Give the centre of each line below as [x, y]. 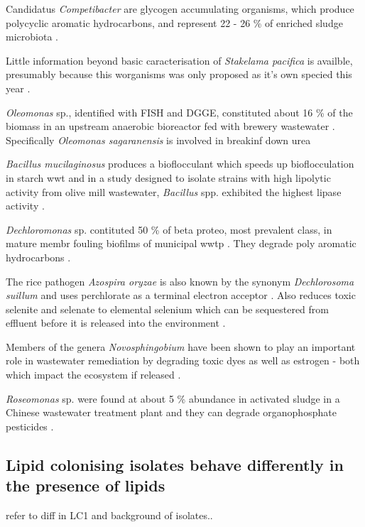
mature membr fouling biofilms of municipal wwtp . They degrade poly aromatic [181, 243]
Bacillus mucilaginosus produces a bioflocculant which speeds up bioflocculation [180, 164]
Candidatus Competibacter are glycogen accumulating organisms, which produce [180, 9]
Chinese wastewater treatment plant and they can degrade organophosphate [171, 412]
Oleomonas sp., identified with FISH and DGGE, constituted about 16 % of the [179, 112]
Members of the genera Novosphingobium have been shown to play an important [181, 346]
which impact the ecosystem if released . [93, 375]
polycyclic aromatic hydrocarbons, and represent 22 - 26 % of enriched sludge [174, 22]
